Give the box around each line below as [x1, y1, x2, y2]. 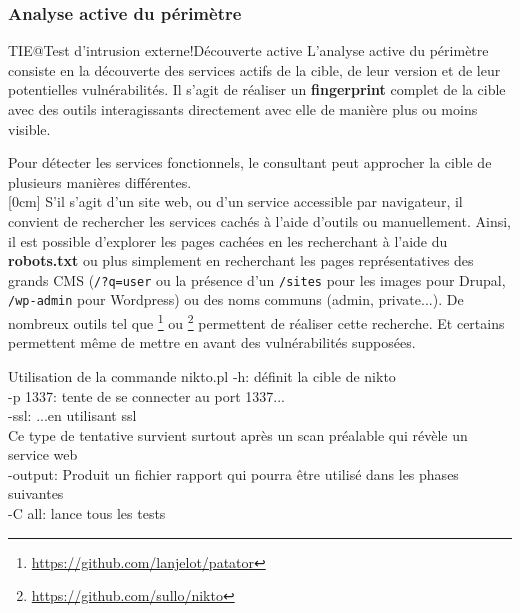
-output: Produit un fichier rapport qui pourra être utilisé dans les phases [8, 463, 459, 484]
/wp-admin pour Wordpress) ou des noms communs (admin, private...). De [8, 289, 464, 310]
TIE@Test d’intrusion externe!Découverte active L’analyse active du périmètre [8, 40, 489, 61]
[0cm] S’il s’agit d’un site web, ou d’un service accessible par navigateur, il [8, 191, 463, 212]
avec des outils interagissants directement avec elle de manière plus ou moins [8, 99, 478, 119]
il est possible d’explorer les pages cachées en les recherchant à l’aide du [8, 230, 448, 251]
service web [8, 444, 78, 465]
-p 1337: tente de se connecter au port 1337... [8, 385, 286, 406]
